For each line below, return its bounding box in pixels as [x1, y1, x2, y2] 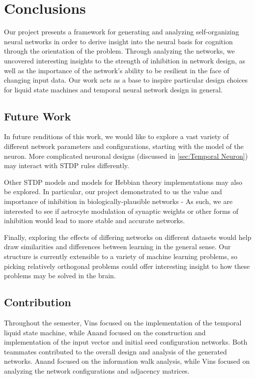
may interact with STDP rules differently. [4, 160, 129, 171]
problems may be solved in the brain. [4, 270, 116, 281]
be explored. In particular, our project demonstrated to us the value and [4, 186, 222, 197]
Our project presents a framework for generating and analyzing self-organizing [4, 27, 239, 37]
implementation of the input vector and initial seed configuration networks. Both [4, 337, 248, 347]
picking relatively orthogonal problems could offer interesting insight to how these [4, 261, 250, 271]
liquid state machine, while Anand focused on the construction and [4, 327, 206, 337]
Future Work [4, 108, 71, 123]
